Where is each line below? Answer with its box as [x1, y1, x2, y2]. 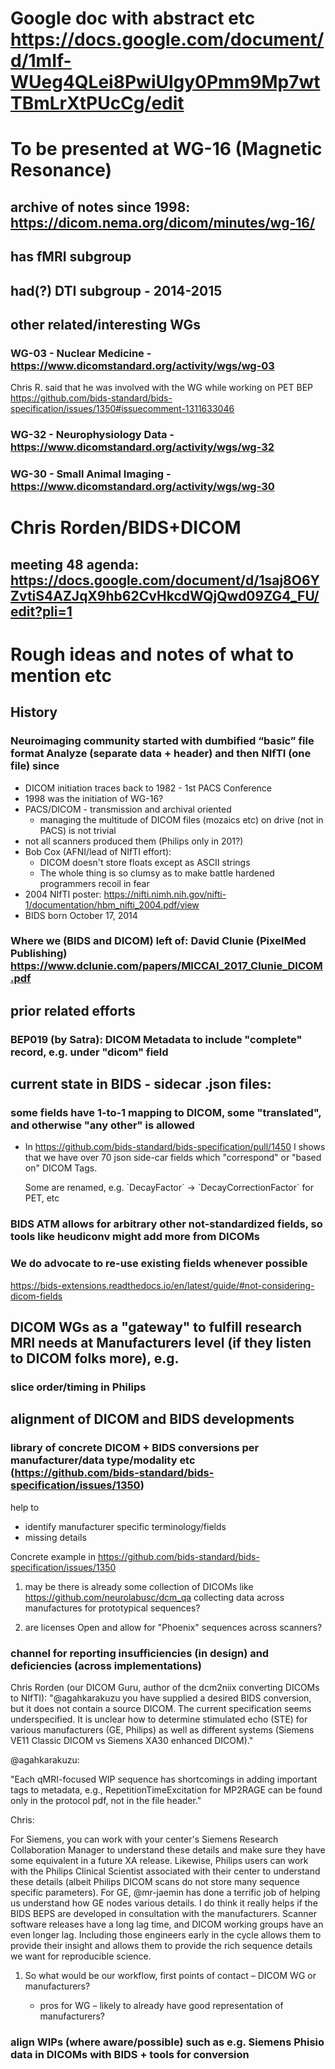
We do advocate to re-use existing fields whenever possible [10, 1257, 308, 1271]
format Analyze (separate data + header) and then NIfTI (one [10, 747, 312, 761]
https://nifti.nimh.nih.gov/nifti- [103, 888, 227, 900]
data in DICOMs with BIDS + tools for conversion [10, 2047, 250, 2061]
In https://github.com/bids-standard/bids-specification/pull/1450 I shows [24, 1141, 326, 1153]
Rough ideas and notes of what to [10, 643, 295, 666]
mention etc [10, 664, 112, 687]
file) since [10, 759, 60, 773]
